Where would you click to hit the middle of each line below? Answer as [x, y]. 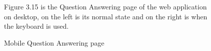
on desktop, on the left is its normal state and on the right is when [106, 16]
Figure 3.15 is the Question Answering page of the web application [105, 6]
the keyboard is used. [36, 26]
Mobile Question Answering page [54, 42]
